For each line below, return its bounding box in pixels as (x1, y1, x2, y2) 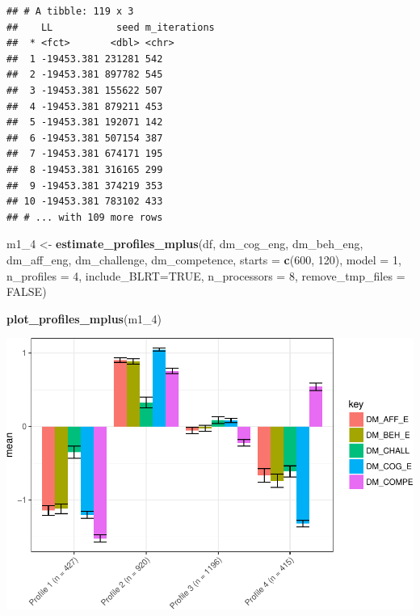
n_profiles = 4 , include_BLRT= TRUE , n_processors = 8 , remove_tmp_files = (6, 267, 405, 284)
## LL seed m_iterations (6, 21, 215, 33)
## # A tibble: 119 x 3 (6, 6, 134, 17)
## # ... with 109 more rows (6, 211, 163, 223)
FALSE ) (6, 283, 47, 300)
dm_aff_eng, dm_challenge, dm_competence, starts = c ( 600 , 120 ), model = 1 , (6, 251, 401, 268)
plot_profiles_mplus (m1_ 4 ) (6, 310, 162, 327)
